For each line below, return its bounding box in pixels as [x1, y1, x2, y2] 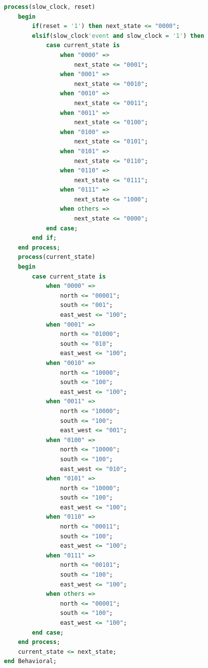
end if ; [32, 234, 57, 242]
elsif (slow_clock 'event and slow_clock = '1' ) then [32, 32, 205, 39]
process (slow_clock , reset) [4, 3, 96, 10]
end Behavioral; [4, 658, 57, 665]
